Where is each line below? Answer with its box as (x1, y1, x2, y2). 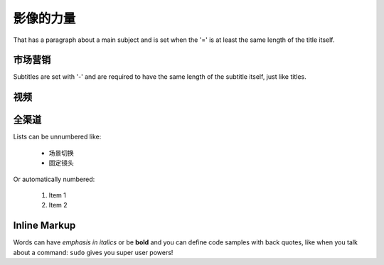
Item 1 (48, 190, 67, 199)
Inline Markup (13, 220, 76, 232)
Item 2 (48, 201, 68, 210)
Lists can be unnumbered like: (13, 132, 102, 141)
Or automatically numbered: (13, 175, 95, 183)
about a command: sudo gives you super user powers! (13, 248, 174, 256)
